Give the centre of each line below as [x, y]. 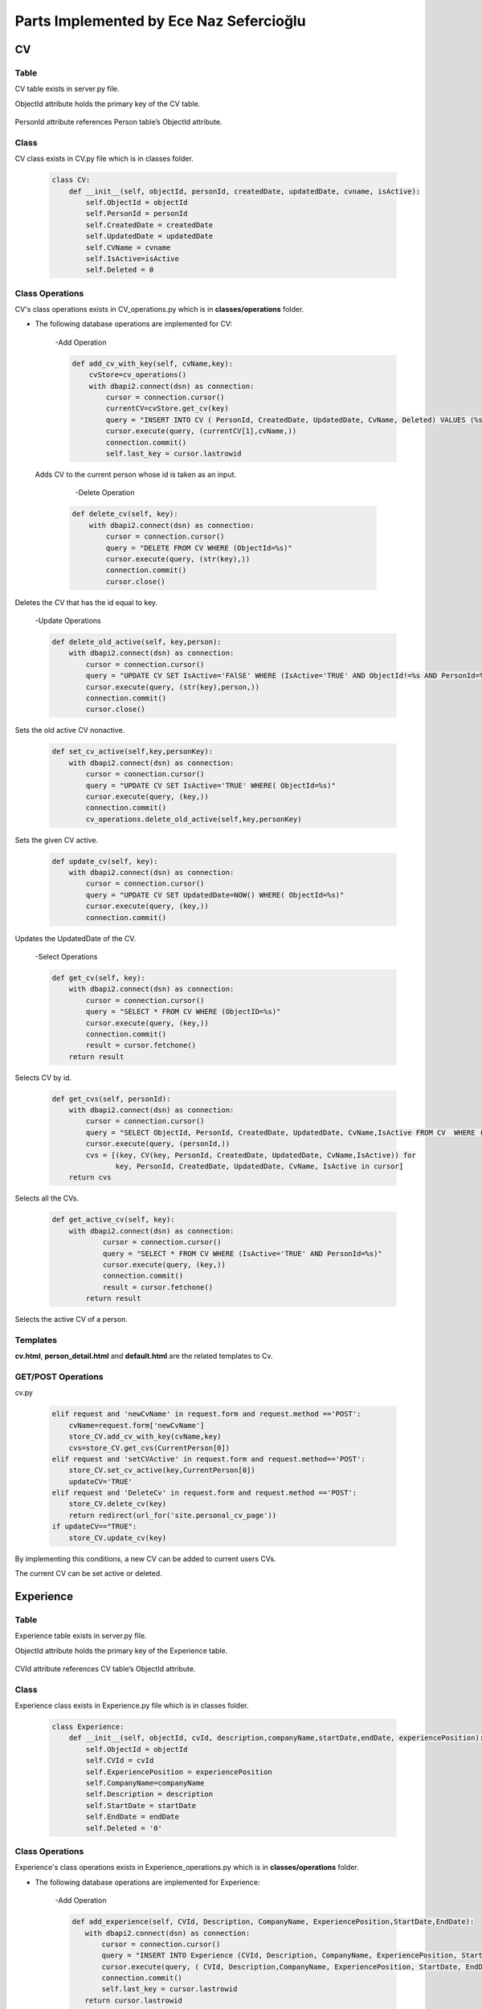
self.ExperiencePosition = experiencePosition [179, 1772]
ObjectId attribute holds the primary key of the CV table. [108, 104]
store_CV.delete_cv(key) [118, 1504]
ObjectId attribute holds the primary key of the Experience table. [121, 1651]
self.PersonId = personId [137, 214]
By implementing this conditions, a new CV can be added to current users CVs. [145, 1558]
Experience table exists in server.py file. [81, 1636]
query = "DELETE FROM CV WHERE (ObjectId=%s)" [199, 548]
